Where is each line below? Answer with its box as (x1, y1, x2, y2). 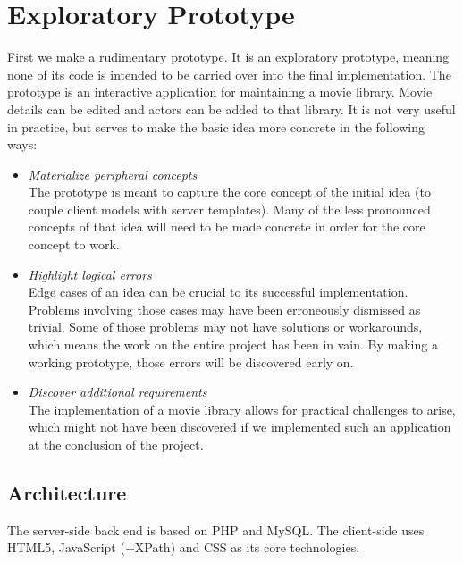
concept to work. (28, 235, 120, 254)
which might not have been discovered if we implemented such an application (28, 417, 451, 436)
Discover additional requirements (28, 382, 207, 401)
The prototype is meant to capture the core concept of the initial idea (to (28, 182, 431, 201)
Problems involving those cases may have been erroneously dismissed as (28, 299, 421, 318)
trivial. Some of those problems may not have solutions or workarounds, (28, 317, 423, 336)
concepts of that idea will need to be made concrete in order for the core (28, 217, 425, 236)
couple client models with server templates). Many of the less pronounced (28, 199, 431, 218)
